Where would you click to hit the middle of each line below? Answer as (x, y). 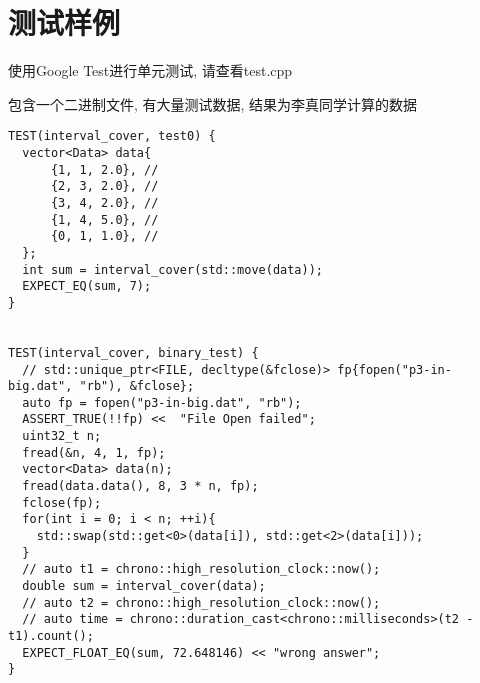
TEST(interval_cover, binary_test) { (133, 352)
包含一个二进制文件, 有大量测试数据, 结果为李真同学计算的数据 (213, 103)
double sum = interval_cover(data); (144, 586)
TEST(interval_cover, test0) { (112, 136)
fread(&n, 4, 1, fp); (94, 452)
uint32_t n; (62, 436)
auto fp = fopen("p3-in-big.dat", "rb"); (162, 402)
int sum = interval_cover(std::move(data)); (172, 269)
